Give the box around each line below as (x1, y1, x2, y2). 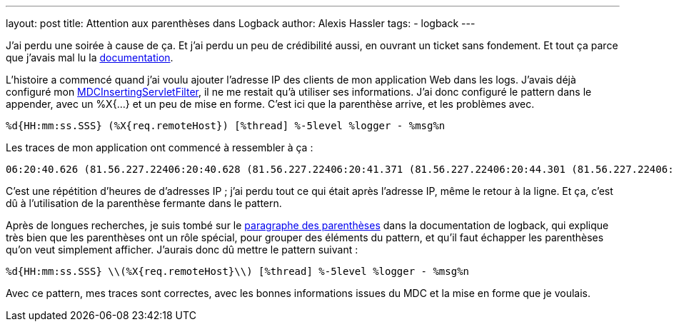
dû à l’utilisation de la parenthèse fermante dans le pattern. (6, 197, 282, 209)
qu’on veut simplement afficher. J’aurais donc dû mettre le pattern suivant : (6, 243, 358, 256)
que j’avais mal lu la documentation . (6, 51, 173, 64)
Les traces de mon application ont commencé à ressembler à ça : (6, 141, 313, 154)
